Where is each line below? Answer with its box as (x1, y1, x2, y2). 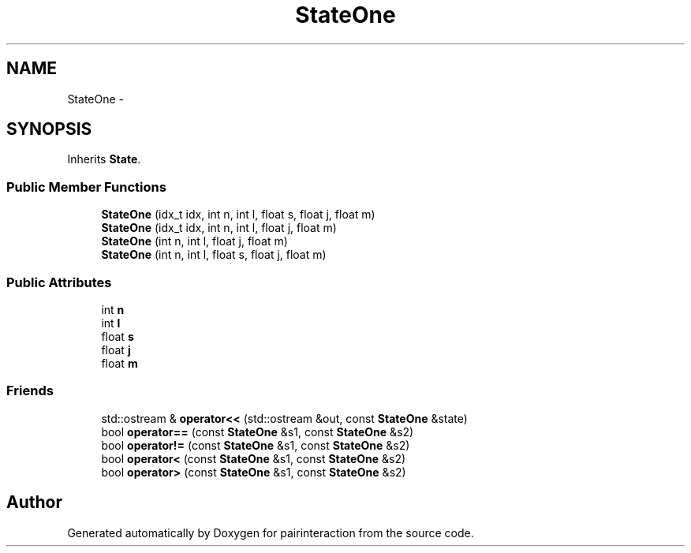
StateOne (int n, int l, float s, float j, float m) (101, 248, 327, 262)
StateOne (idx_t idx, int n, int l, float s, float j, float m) (101, 207, 375, 222)
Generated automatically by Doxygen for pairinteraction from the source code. (67, 525, 474, 540)
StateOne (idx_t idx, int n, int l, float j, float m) (101, 221, 337, 235)
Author (6, 492, 62, 513)
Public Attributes (6, 274, 112, 290)
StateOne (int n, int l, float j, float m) (101, 234, 288, 248)
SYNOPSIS (6, 119, 92, 140)
